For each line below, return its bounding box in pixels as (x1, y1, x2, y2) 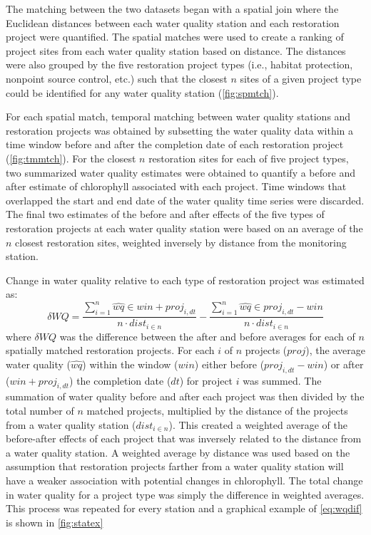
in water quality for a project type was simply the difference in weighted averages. (6, 487, 365, 502)
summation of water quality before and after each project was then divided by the (6, 389, 365, 404)
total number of (6, 403, 74, 418)
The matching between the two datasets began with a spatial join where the (6, 1, 339, 16)
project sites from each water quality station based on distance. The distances (6, 43, 346, 58)
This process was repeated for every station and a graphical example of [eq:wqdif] (6, 501, 362, 516)
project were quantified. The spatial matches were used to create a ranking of (6, 29, 344, 44)
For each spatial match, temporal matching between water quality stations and (6, 109, 351, 124)
